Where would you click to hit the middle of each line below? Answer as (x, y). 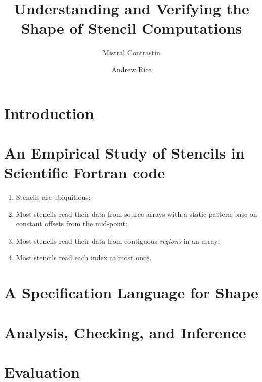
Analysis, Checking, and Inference (125, 332)
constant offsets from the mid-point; (72, 224)
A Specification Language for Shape (131, 293)
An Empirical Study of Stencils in (124, 152)
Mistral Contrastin (132, 52)
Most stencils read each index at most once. (84, 258)
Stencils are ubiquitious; (53, 197)
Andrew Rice (132, 69)
